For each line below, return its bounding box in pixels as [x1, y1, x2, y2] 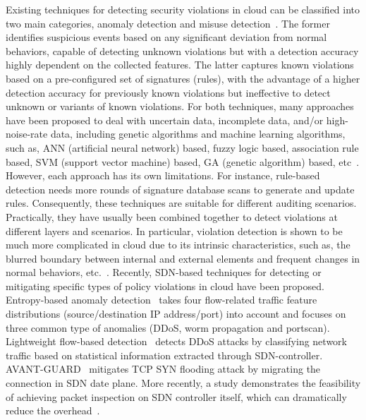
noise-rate [6, 126, 48, 141]
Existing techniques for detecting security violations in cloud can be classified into [6, 2, 360, 16]
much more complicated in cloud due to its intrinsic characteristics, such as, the [6, 237, 350, 252]
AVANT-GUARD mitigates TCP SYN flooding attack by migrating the [6, 361, 321, 376]
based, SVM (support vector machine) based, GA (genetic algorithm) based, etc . [6, 154, 360, 169]
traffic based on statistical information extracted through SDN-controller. [6, 347, 323, 362]
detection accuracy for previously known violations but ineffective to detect [6, 85, 331, 100]
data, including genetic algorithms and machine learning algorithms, [50, 126, 346, 141]
